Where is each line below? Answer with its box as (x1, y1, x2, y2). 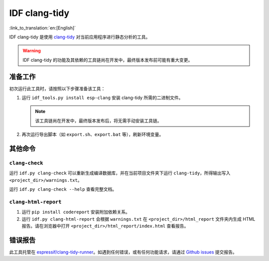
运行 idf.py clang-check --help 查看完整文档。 (9, 186, 117, 192)
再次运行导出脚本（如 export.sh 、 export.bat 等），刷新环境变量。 (21, 131, 164, 137)
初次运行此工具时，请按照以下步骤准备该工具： (9, 85, 106, 92)
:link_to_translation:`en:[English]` (9, 25, 76, 31)
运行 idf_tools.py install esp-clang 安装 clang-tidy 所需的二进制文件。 (21, 95, 183, 101)
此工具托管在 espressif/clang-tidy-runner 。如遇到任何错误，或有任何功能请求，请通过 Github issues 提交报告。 (9, 249, 238, 255)
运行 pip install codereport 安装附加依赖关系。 (21, 209, 131, 215)
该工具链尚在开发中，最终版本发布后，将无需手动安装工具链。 (35, 118, 162, 124)
